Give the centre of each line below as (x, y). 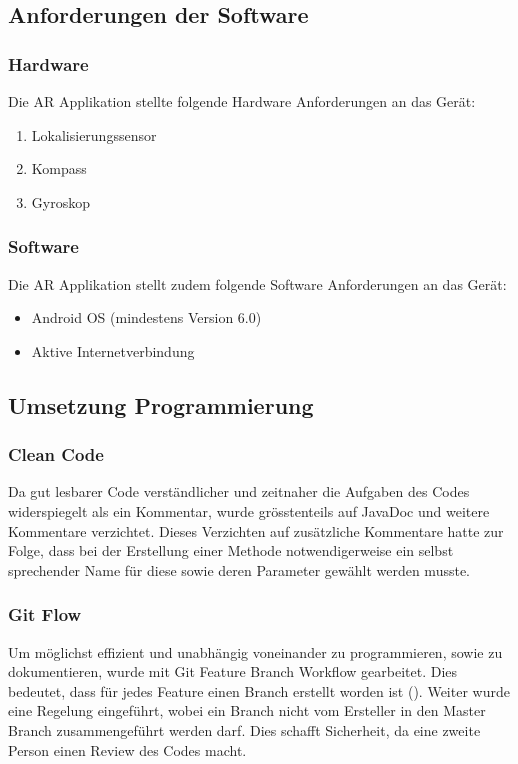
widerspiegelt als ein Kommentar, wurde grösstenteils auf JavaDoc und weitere (249, 510)
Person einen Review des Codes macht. (127, 749)
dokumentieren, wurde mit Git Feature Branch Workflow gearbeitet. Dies (233, 671)
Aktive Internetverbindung (113, 350)
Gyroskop (60, 201)
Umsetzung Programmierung (161, 404)
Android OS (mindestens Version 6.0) (146, 317)
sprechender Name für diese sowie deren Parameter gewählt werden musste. (239, 569)
